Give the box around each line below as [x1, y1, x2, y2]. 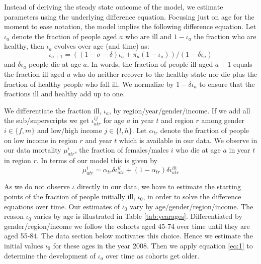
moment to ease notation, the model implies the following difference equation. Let [4, 21, 256, 32]
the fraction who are [194, 31, 256, 41]
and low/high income [37, 124, 102, 135]
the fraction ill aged [4, 69, 65, 79]
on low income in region [4, 135, 77, 145]
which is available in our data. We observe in [119, 135, 257, 145]
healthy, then [4, 41, 44, 51]
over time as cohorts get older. [106, 250, 200, 260]
